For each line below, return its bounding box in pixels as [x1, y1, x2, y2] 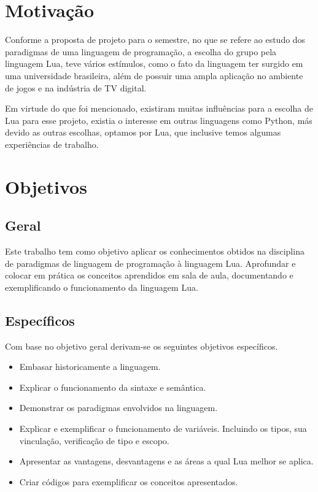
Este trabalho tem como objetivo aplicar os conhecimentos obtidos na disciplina [5, 245, 304, 258]
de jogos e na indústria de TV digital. [5, 81, 147, 94]
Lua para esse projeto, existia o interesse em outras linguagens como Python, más [5, 113, 312, 126]
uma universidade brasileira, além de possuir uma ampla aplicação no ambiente [5, 69, 303, 82]
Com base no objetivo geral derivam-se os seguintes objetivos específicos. [5, 339, 278, 352]
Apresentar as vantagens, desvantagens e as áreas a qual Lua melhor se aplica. [19, 455, 314, 467]
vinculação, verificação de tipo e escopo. [19, 434, 169, 447]
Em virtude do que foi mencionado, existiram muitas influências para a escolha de [5, 102, 313, 115]
